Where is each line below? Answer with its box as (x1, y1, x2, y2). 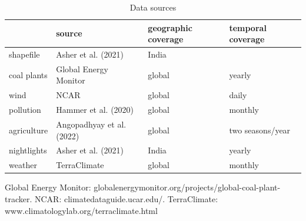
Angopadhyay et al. (56, 118, 127, 130)
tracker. (5, 192, 32, 205)
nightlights (9, 144, 47, 156)
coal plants (9, 68, 48, 81)
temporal (229, 21, 267, 34)
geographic (148, 21, 192, 34)
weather (9, 159, 37, 171)
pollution (9, 103, 41, 116)
